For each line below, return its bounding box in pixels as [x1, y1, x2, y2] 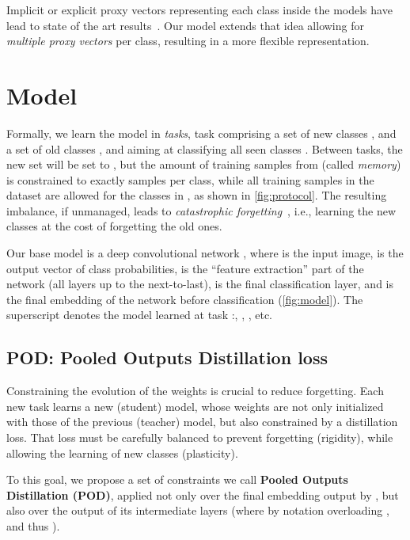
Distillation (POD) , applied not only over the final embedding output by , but [6, 486, 399, 503]
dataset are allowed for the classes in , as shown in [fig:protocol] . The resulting [6, 187, 387, 203]
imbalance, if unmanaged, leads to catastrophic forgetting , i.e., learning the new [6, 202, 397, 219]
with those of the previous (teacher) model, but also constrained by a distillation [6, 413, 398, 430]
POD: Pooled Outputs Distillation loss [6, 345, 328, 370]
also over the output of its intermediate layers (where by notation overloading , [6, 502, 389, 519]
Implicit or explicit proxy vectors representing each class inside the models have [6, 2, 393, 17]
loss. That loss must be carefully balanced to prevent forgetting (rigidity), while [6, 429, 393, 446]
